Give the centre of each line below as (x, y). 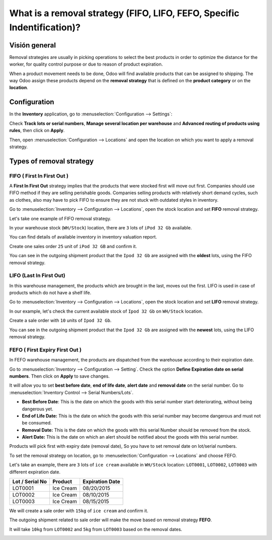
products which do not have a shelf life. (50, 293)
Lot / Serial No (30, 482)
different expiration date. (35, 472)
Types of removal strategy (52, 161)
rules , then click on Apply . (37, 131)
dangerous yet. (38, 409)
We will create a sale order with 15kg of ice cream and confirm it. (79, 511)
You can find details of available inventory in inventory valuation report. (83, 237)
